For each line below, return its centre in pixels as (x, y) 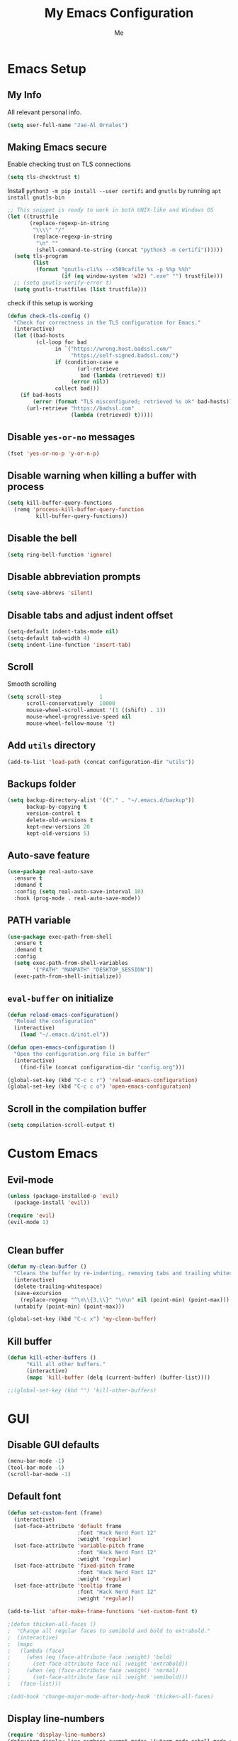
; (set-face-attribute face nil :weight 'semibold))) (98, 1677)
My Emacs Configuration (119, 13)
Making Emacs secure (57, 147)
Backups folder (42, 784)
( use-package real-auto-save (50, 872)
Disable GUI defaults (53, 1445)
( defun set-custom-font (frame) (55, 1513)
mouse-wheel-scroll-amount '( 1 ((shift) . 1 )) (96, 710)
